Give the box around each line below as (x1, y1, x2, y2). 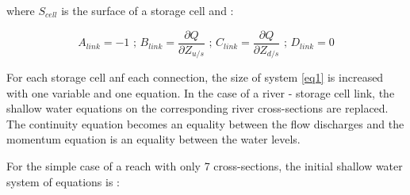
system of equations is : (6, 173, 121, 189)
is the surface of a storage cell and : (61, 2, 234, 18)
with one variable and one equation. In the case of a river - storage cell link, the (6, 84, 395, 101)
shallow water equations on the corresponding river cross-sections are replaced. (6, 100, 389, 117)
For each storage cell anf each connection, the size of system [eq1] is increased (6, 69, 384, 86)
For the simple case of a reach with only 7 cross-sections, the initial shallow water (6, 158, 403, 174)
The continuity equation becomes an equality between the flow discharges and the (6, 115, 404, 132)
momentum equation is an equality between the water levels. (6, 131, 301, 147)
